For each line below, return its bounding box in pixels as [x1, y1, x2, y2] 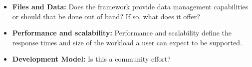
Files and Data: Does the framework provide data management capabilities [12, 1, 249, 11]
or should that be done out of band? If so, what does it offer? [12, 11, 200, 21]
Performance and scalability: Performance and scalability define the [12, 28, 232, 38]
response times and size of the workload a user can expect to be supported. [12, 37, 243, 47]
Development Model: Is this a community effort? [12, 54, 171, 64]
